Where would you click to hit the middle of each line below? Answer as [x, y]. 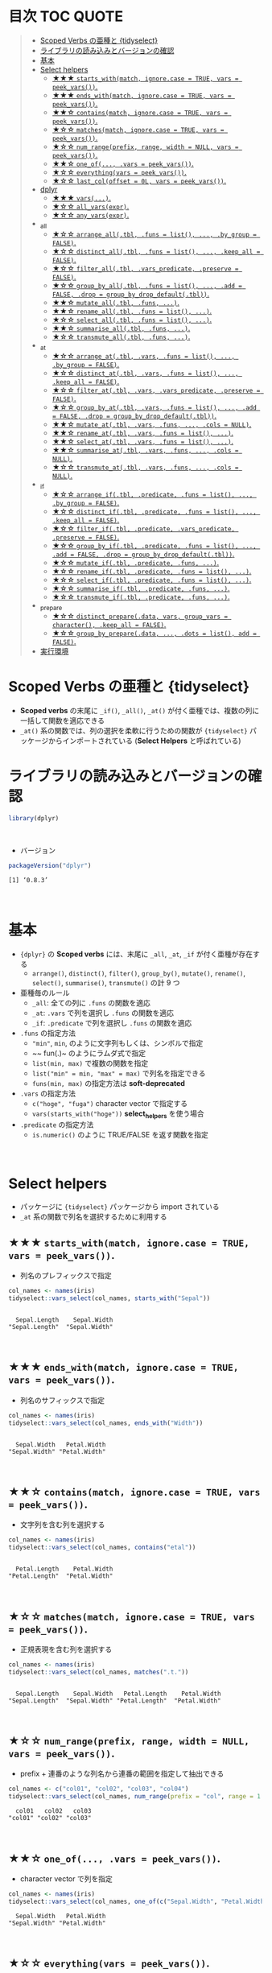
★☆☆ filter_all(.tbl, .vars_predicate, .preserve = [145, 268]
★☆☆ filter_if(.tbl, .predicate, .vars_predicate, [144, 529]
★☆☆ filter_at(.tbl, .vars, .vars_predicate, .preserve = [156, 390]
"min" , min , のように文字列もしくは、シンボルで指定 [117, 1042]
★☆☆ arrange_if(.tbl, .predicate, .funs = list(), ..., [152, 494]
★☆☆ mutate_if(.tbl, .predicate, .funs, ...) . [136, 563]
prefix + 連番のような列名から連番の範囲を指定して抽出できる [122, 1774]
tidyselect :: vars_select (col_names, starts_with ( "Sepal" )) [109, 1298]
